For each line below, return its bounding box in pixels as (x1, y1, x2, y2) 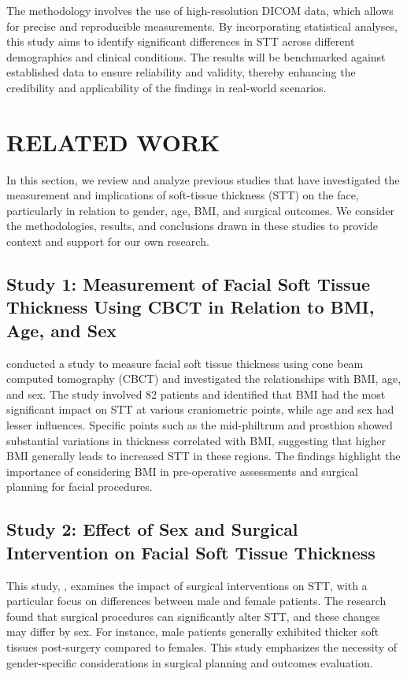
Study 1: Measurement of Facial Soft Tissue (6, 272, 370, 296)
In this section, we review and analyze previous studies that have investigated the (6, 171, 400, 188)
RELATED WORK (6, 125, 220, 158)
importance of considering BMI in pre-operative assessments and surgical (6, 462, 358, 479)
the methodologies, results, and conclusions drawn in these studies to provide (6, 217, 379, 234)
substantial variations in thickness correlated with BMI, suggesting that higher (6, 432, 386, 448)
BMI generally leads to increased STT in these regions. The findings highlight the (6, 448, 401, 464)
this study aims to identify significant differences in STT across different (6, 33, 355, 50)
